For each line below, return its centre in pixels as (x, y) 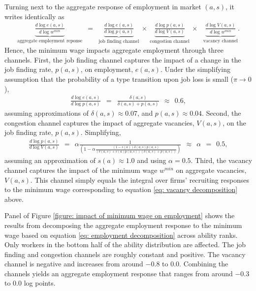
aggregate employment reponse (50, 41)
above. (14, 199)
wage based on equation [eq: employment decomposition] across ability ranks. (121, 235)
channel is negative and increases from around (74, 264)
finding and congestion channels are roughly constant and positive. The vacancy (125, 254)
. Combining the (204, 264)
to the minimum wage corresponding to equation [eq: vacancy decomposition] (121, 189)
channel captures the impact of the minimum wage (81, 170)
